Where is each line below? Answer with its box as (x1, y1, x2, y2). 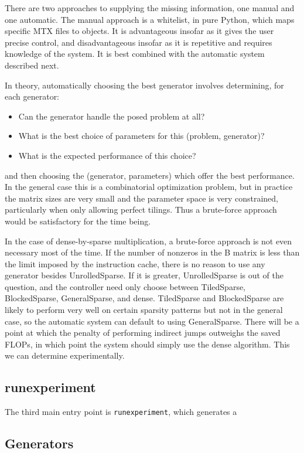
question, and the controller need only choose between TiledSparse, (5, 280, 246, 292)
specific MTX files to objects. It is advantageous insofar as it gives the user (5, 25, 274, 37)
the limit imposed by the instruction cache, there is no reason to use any (5, 257, 265, 270)
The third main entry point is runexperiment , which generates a (5, 406, 237, 418)
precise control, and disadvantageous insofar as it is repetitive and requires (5, 36, 272, 48)
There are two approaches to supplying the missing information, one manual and (5, 2, 295, 13)
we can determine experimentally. (5, 349, 125, 362)
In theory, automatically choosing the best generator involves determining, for (5, 79, 284, 91)
